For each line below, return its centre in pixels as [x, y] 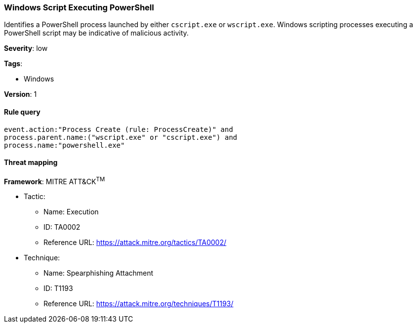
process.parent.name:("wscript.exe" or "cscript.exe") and [121, 137]
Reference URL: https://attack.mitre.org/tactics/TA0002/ [135, 243]
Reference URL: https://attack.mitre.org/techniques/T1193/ [139, 304]
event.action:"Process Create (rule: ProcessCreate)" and [119, 129]
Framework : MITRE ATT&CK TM [55, 181]
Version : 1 [21, 94]
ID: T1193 [58, 288]
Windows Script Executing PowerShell [79, 7]
